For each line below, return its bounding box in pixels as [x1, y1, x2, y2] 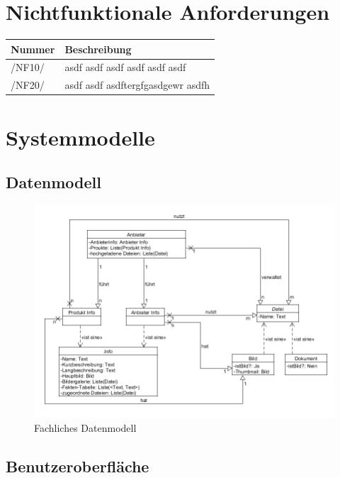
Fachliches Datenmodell [34, 420, 137, 435]
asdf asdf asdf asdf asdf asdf [64, 60, 186, 75]
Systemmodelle [6, 122, 155, 151]
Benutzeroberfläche [6, 455, 149, 477]
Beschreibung [64, 41, 132, 56]
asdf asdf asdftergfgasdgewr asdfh [64, 77, 210, 92]
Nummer [11, 41, 55, 56]
